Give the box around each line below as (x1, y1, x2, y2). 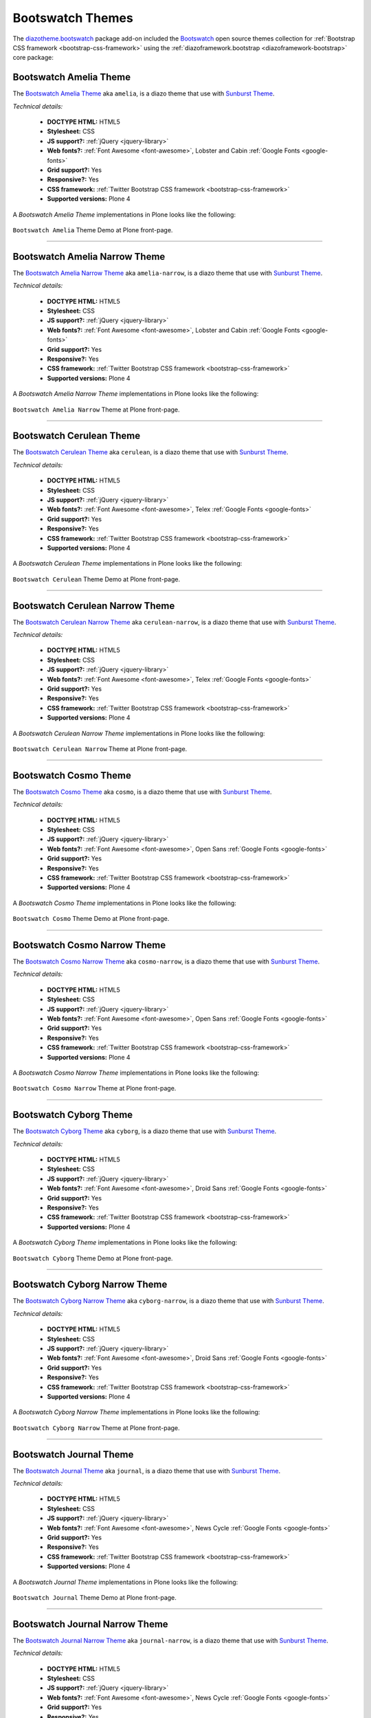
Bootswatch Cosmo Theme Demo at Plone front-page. (12, 915, 170, 923)
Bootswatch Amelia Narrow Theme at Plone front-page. (12, 405, 180, 414)
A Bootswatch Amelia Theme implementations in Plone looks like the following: (12, 210, 236, 219)
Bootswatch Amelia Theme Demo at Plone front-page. (12, 225, 173, 234)
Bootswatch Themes (12, 10, 133, 25)
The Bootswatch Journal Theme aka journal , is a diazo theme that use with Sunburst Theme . (12, 1466, 281, 1475)
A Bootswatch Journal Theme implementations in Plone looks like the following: (12, 1578, 238, 1586)
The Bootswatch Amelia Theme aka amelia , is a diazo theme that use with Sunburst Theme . (12, 89, 275, 98)
